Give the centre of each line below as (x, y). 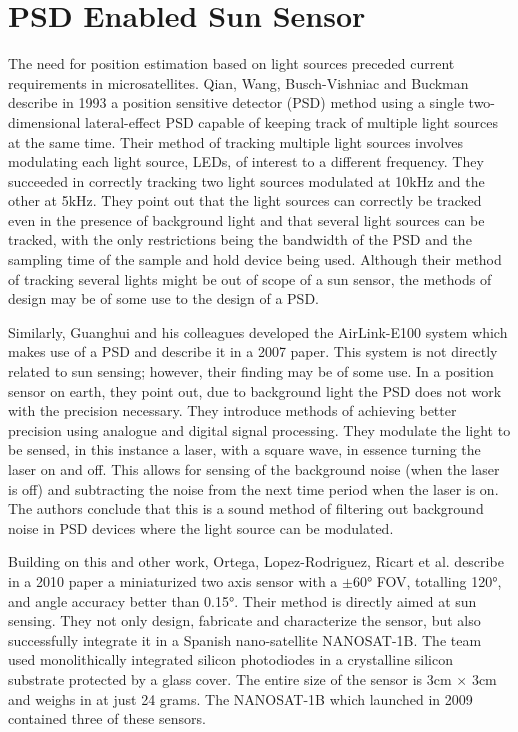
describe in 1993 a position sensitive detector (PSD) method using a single (236, 102)
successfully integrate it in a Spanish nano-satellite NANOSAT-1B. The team (245, 639)
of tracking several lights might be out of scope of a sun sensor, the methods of (250, 278)
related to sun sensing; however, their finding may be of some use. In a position (251, 371)
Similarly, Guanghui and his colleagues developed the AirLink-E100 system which (258, 331)
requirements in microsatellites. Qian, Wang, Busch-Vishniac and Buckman (238, 82)
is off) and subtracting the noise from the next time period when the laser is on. (253, 488)
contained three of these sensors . (107, 718)
